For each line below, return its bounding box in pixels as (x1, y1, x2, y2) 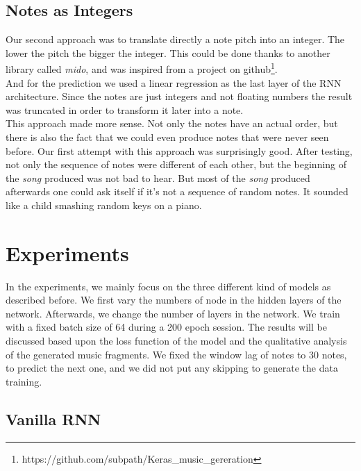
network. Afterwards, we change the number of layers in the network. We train (6, 306, 340, 320)
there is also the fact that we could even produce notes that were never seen (6, 130, 329, 144)
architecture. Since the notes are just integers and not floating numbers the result (6, 89, 353, 104)
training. (6, 374, 42, 388)
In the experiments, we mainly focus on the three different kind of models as (6, 279, 331, 293)
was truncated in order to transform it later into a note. (6, 102, 244, 117)
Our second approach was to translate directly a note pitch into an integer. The (6, 32, 345, 47)
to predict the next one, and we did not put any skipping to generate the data (6, 361, 338, 375)
